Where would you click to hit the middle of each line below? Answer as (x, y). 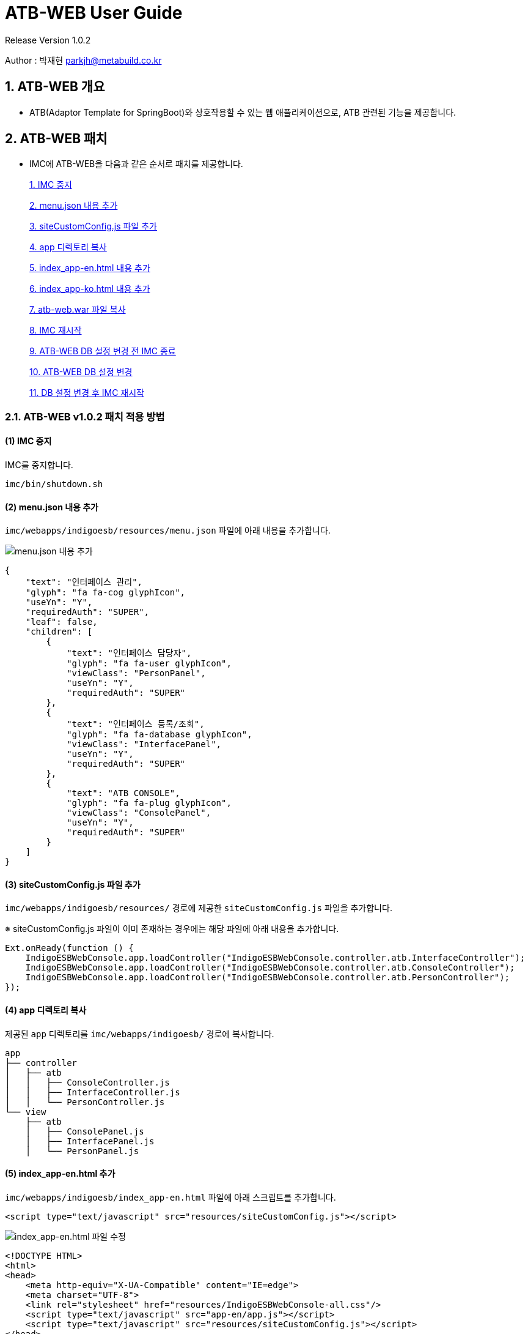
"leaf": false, (61, 622)
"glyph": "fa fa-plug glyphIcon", (149, 803)
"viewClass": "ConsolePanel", (139, 813)
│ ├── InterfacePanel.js (90, 1141)
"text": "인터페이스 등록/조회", (136, 724)
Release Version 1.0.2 (48, 40)
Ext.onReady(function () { (69, 948)
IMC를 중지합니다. (39, 465)
